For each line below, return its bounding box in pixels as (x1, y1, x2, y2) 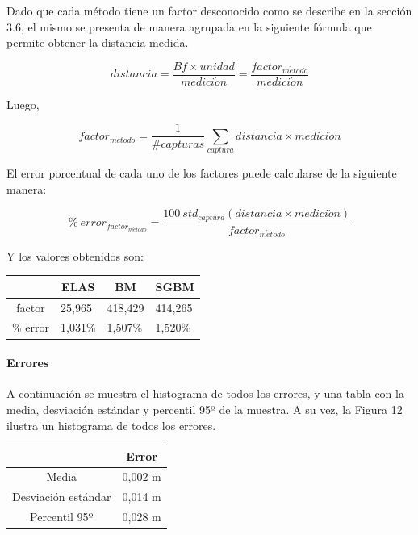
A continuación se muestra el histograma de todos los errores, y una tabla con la (6, 385, 404, 402)
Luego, (6, 95, 40, 112)
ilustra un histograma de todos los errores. (6, 416, 216, 433)
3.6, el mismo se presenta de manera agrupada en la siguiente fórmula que (6, 18, 372, 35)
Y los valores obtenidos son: (6, 247, 144, 264)
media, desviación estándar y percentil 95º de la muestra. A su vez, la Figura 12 (6, 400, 403, 417)
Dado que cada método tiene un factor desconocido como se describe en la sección (6, 2, 412, 19)
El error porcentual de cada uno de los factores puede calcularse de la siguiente (6, 165, 397, 182)
